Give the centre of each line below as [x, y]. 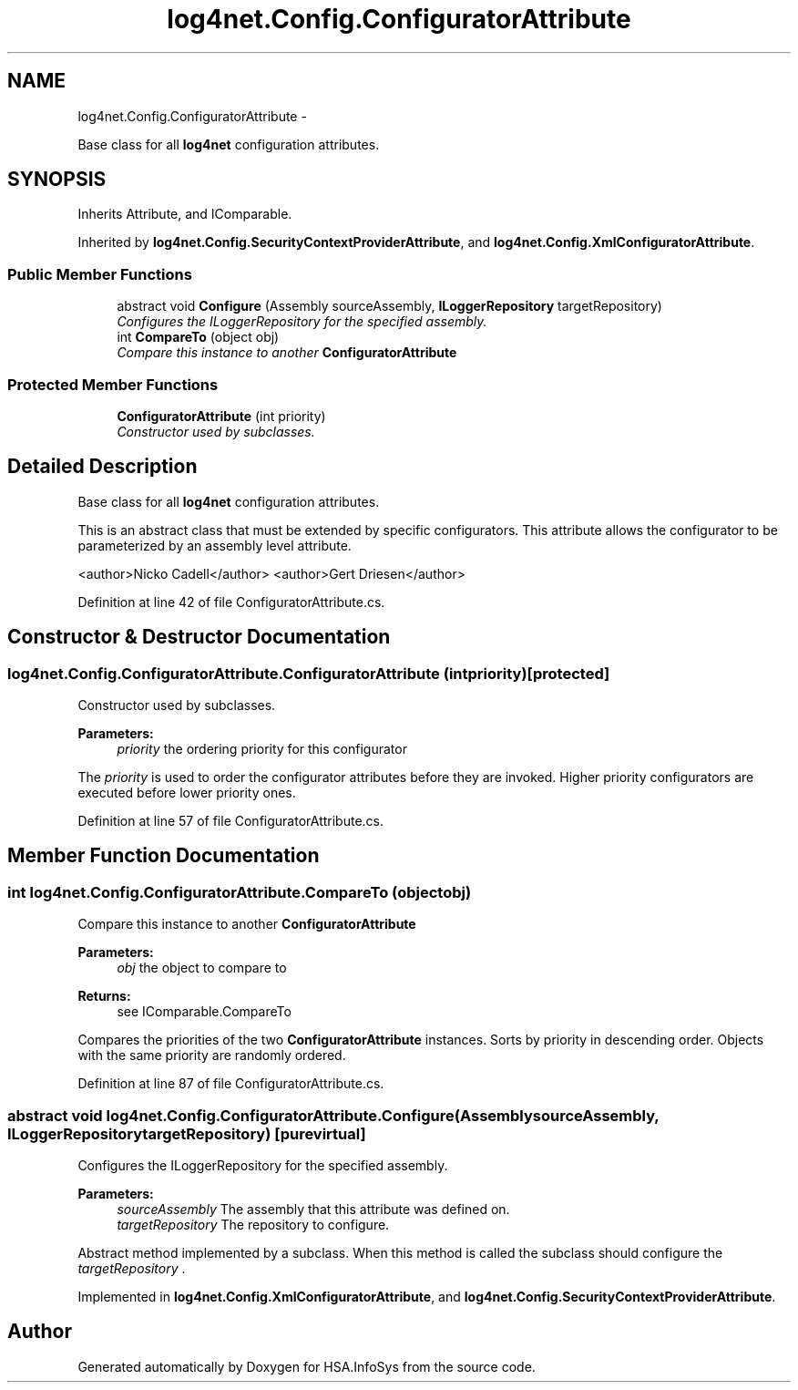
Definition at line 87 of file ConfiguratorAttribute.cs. [231, 1084]
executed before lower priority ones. [187, 793]
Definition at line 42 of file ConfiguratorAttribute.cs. [231, 602]
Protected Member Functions [113, 384]
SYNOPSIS [57, 180]
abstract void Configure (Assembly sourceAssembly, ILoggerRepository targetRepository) [389, 306]
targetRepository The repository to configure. [253, 1224]
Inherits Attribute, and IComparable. [185, 214]
